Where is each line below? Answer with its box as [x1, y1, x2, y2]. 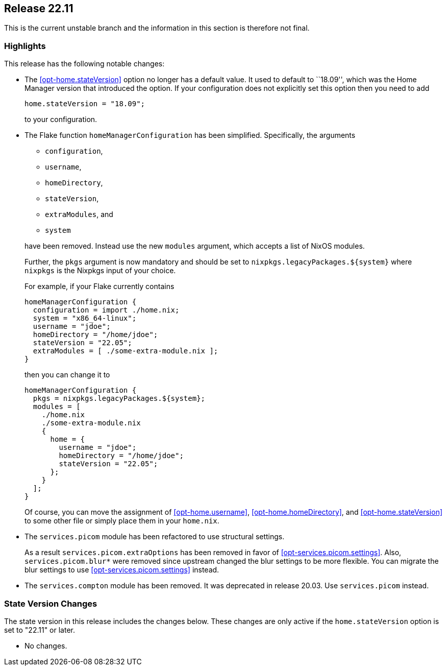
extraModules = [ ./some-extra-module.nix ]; [33, 347, 218, 355]
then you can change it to [24, 370, 110, 379]
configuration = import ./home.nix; [33, 306, 180, 315]
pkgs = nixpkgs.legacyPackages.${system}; [33, 394, 206, 403]
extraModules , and [45, 210, 113, 219]
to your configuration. [24, 115, 97, 124]
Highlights [4, 40, 46, 51]
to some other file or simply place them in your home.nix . [24, 516, 219, 525]
